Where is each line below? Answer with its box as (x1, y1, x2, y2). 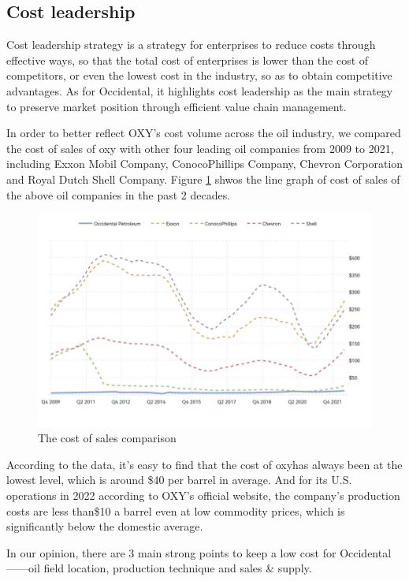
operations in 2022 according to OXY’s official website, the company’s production (6, 487, 400, 504)
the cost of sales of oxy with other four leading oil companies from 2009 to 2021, (6, 140, 394, 156)
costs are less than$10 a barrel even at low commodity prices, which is (6, 502, 345, 519)
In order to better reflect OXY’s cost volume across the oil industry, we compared (6, 125, 401, 141)
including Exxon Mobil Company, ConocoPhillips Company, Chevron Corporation (6, 155, 403, 172)
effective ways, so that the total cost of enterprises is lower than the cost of (6, 51, 369, 68)
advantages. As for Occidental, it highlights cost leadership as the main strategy (6, 82, 393, 99)
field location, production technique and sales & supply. (43, 560, 312, 576)
